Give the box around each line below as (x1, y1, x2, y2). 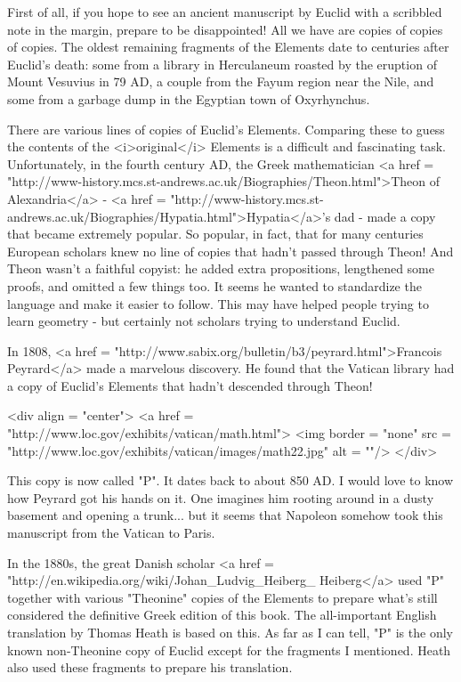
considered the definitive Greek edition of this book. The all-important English (7, 605, 437, 624)
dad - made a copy (334, 207, 436, 225)
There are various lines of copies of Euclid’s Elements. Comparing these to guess (7, 119, 445, 138)
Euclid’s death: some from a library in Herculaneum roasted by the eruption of (7, 54, 437, 73)
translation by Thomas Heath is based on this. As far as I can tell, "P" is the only (7, 623, 453, 641)
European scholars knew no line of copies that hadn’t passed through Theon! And (7, 241, 454, 260)
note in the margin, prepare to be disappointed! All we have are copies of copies (7, 20, 443, 38)
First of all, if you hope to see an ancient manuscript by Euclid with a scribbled (7, 3, 442, 20)
